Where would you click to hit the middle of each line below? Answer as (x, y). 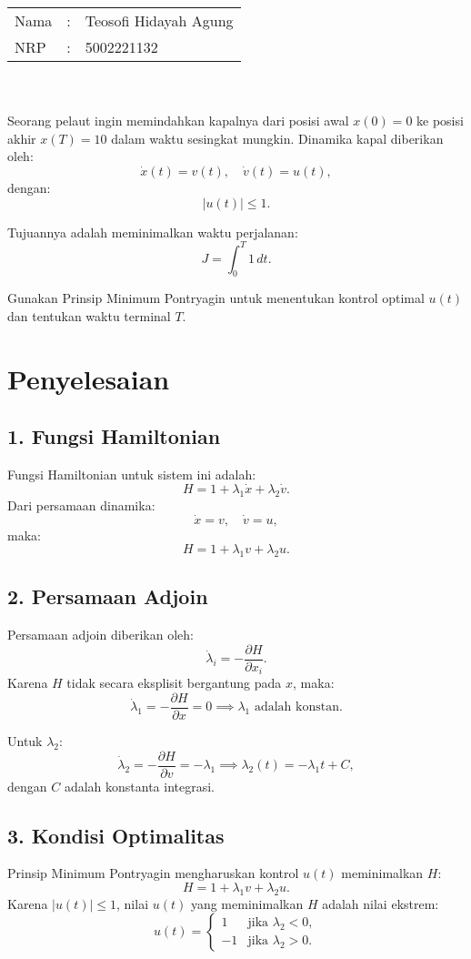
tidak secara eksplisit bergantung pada (174, 683)
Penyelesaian (89, 378)
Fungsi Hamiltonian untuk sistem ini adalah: (132, 474)
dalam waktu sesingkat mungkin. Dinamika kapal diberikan (277, 138)
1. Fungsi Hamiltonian (114, 436)
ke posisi (440, 121)
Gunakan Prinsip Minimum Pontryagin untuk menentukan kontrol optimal (216, 298)
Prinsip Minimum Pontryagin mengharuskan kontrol (153, 873)
